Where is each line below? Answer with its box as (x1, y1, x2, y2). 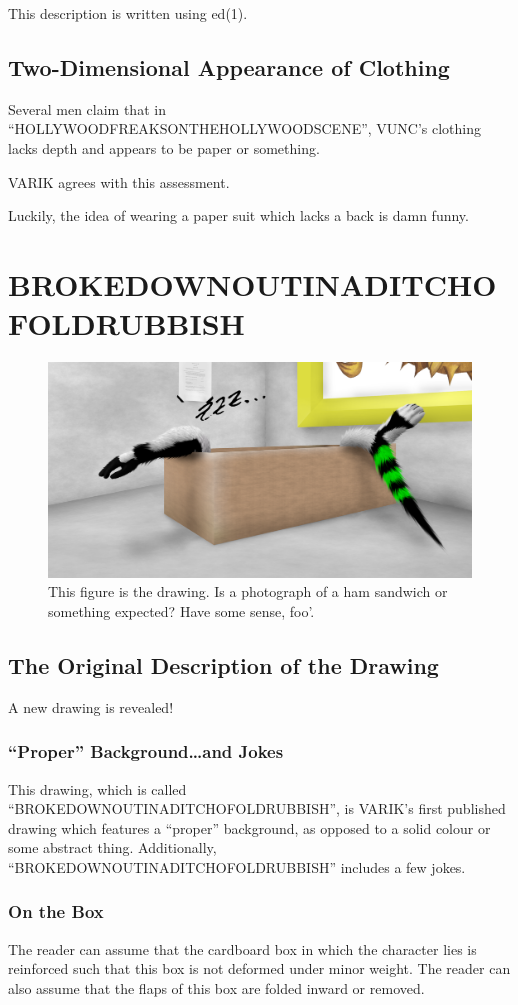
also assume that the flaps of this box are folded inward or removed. (8, 977, 425, 998)
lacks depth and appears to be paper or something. (8, 137, 320, 158)
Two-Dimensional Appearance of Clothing (8, 51, 450, 82)
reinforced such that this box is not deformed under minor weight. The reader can (8, 958, 511, 979)
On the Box (8, 899, 104, 924)
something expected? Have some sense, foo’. (48, 600, 315, 621)
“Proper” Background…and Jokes (8, 739, 284, 764)
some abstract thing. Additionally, (8, 837, 217, 858)
